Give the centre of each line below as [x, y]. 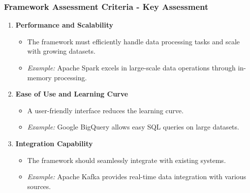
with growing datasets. [61, 51]
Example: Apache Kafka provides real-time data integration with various [137, 177]
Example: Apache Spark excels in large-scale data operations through [131, 67]
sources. [39, 186]
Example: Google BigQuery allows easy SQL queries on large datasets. [133, 127]
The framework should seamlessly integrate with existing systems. [126, 160]
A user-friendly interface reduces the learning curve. [105, 110]
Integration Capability [54, 143]
